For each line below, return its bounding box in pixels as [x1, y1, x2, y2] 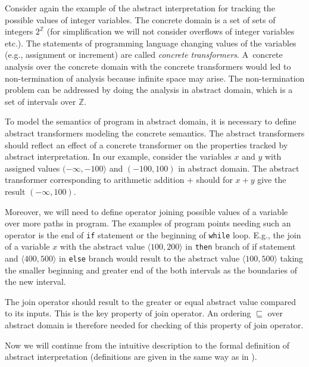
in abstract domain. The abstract [178, 161, 299, 174]
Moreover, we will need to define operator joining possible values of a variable [5, 205, 288, 217]
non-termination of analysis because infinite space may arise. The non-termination [5, 71, 305, 84]
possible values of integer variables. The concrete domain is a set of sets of [5, 13, 276, 26]
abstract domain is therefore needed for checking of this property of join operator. [5, 319, 304, 331]
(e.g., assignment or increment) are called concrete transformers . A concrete [5, 48, 283, 61]
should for [196, 173, 233, 186]
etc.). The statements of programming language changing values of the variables [5, 36, 296, 49]
